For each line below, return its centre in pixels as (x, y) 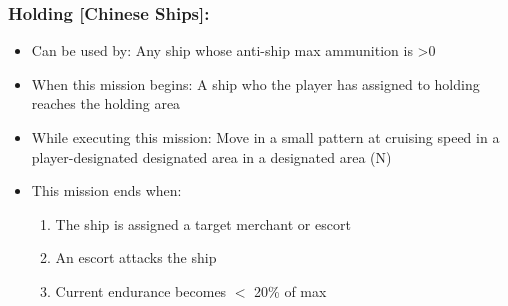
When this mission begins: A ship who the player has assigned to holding (255, 83)
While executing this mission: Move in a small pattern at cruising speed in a (265, 137)
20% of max (290, 290)
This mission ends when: (106, 190)
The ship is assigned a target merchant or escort (203, 223)
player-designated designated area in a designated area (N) (211, 156)
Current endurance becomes (141, 290)
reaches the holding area (106, 103)
